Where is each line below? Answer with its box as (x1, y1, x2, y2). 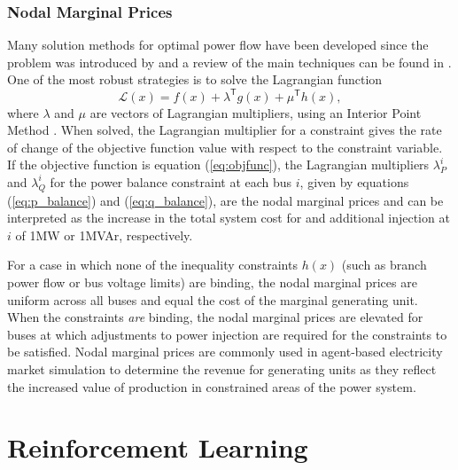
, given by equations (299, 172, 409, 191)
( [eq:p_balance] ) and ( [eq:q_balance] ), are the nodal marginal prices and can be (7, 191, 444, 209)
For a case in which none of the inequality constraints (7, 255, 298, 274)
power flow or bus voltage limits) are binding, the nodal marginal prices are (7, 273, 417, 292)
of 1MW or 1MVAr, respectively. (15, 225, 193, 244)
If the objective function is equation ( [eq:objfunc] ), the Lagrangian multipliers (7, 155, 430, 174)
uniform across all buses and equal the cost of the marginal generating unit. (7, 290, 418, 309)
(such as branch (341, 255, 427, 274)
